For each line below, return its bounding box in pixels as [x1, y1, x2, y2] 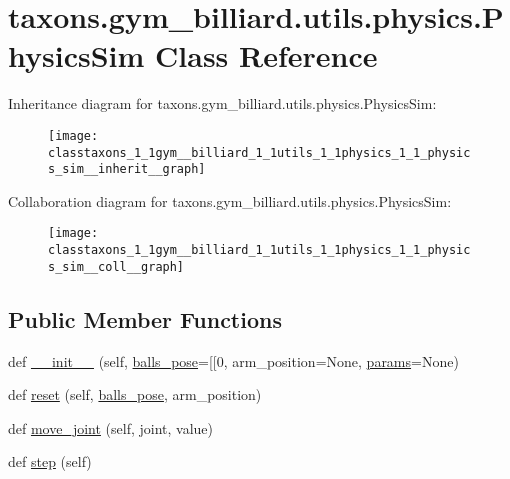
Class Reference [155, 35, 378, 76]
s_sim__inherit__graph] [48, 162, 206, 177]
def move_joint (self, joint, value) [8, 417, 214, 438]
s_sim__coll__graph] [48, 259, 185, 274]
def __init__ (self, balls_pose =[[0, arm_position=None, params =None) [8, 350, 459, 371]
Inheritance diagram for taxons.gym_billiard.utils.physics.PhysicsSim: [8, 93, 437, 114]
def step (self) [8, 451, 92, 472]
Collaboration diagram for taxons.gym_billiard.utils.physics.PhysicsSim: [8, 190, 452, 211]
